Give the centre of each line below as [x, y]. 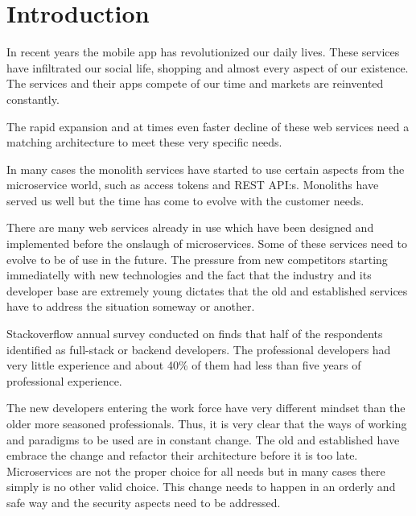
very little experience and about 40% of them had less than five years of [184, 365]
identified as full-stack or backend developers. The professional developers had [199, 349]
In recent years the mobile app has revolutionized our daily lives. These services [203, 52]
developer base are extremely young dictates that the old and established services [207, 290]
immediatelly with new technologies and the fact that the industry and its [189, 275]
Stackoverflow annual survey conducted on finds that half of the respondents [195, 334]
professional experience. [64, 380]
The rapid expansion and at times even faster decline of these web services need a [208, 126]
